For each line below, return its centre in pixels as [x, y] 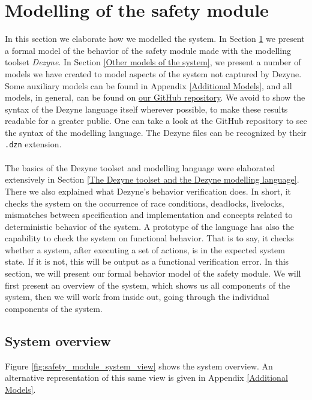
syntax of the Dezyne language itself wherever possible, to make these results [146, 109]
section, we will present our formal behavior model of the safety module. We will [153, 273]
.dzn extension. [33, 144]
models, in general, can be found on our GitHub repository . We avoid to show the [155, 97]
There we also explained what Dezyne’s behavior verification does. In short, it [148, 191]
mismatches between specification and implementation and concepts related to [149, 215]
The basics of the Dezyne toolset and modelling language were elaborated [140, 167]
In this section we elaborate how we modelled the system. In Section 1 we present [155, 39]
